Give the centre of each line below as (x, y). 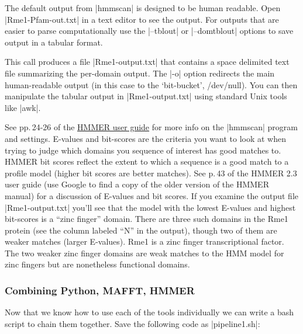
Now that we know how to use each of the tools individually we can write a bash (149, 312)
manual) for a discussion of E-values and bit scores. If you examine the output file (152, 195)
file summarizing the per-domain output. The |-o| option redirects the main (140, 73)
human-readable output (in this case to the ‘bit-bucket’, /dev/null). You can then (151, 84)
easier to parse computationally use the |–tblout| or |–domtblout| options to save (149, 31)
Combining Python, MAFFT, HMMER (100, 290)
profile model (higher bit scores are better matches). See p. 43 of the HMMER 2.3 (151, 173)
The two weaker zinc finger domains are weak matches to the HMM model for (144, 253)
